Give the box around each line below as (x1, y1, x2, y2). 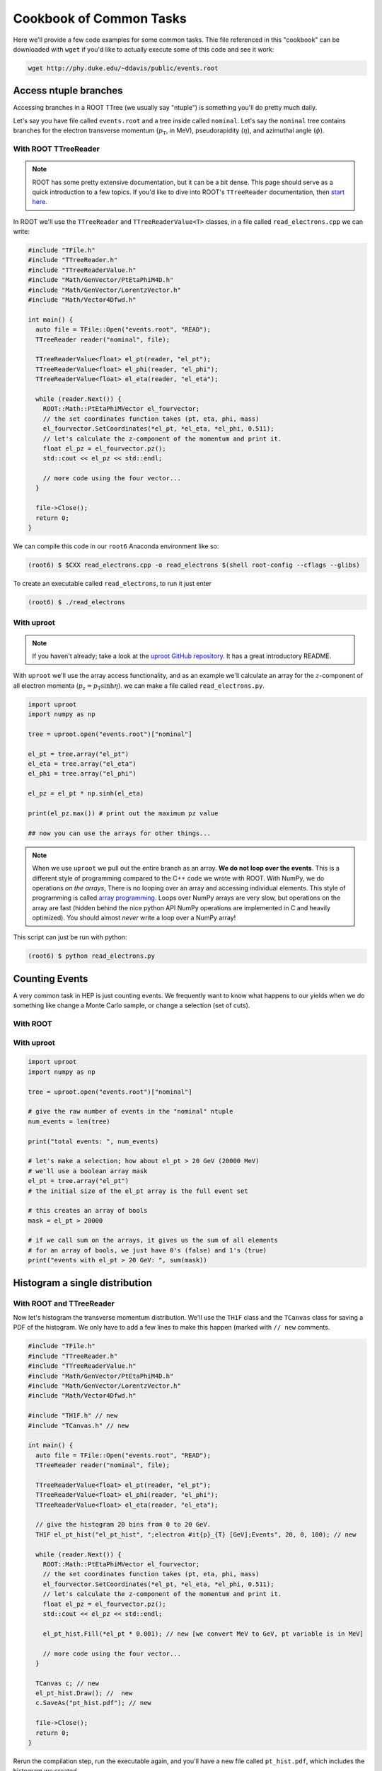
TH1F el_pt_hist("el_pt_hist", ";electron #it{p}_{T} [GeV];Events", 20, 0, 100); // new (35, 1530, 357, 1539)
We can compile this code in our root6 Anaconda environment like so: (13, 542, 219, 550)
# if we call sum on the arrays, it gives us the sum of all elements (28, 1236, 279, 1245)
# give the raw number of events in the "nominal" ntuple (28, 1107, 233, 1116)
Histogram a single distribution (13, 1277, 152, 1289)
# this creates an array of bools (28, 1206, 148, 1215)
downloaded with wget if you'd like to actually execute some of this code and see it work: (13, 45, 274, 53)
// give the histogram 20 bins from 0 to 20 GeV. (35, 1520, 212, 1529)
